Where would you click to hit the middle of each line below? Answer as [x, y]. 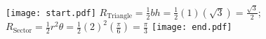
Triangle [120, 16]
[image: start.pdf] [51, 13]
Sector [22, 30]
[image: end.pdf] [192, 28]
